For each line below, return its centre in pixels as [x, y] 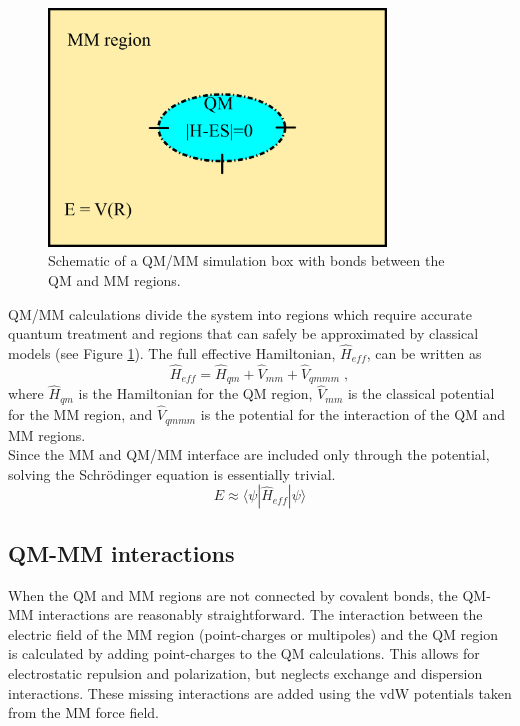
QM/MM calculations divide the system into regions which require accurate [240, 313]
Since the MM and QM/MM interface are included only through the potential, [249, 454]
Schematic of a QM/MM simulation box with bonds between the [246, 260]
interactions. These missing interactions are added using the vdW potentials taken [260, 692]
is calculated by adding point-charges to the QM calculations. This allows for [244, 653]
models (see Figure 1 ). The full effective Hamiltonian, [172, 353]
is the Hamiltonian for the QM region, [195, 393]
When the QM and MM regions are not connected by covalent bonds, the [233, 594]
